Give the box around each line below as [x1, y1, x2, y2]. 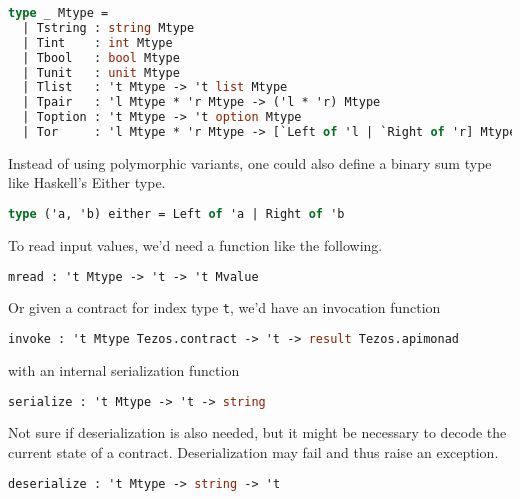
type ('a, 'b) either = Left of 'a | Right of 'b [8, 207, 345, 222]
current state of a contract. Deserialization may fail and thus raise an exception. [8, 442, 499, 462]
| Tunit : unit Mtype [22, 65, 180, 80]
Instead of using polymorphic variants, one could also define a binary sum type [8, 152, 492, 173]
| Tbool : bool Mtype [22, 50, 180, 65]
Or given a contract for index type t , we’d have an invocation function [8, 297, 441, 318]
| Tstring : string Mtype [22, 20, 195, 35]
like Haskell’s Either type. [8, 172, 166, 193]
